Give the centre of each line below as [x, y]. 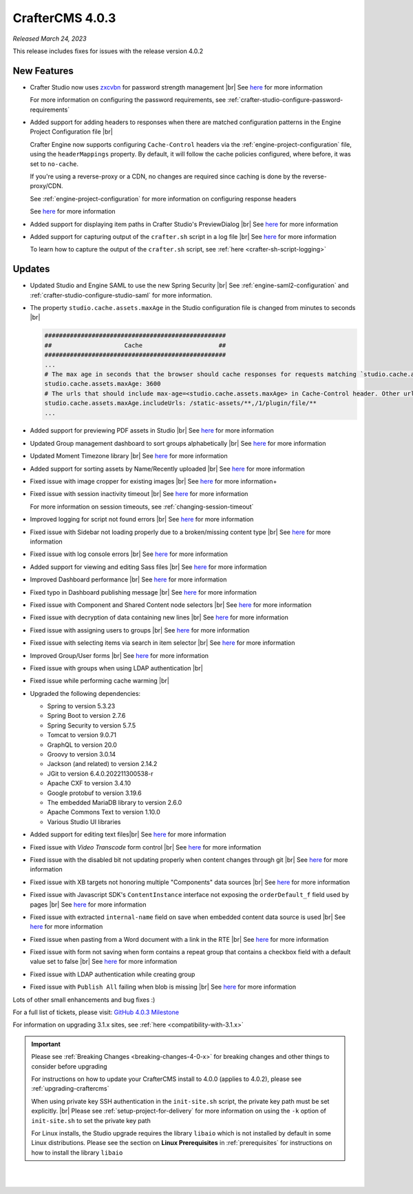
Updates [31, 269]
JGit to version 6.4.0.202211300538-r [100, 773]
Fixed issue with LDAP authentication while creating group [113, 974]
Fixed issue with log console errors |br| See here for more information [129, 554]
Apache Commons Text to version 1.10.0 [104, 812]
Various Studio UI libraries [84, 822]
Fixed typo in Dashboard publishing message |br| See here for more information [144, 592]
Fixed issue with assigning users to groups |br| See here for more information [140, 630]
